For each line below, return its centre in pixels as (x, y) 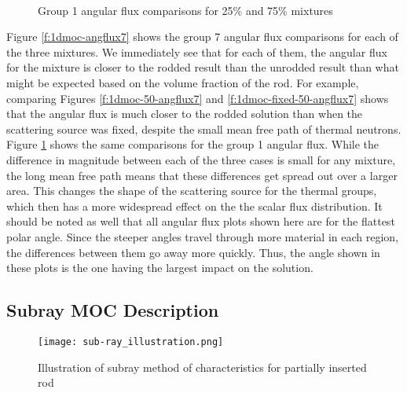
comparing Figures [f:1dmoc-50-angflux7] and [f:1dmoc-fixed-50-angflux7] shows (198, 98)
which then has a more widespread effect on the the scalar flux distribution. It (194, 206)
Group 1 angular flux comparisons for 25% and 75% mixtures (185, 10)
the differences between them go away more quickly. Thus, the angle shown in (193, 252)
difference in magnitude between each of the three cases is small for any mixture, (201, 159)
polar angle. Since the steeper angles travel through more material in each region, (202, 236)
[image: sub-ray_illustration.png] (131, 342)
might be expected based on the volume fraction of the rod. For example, (183, 82)
